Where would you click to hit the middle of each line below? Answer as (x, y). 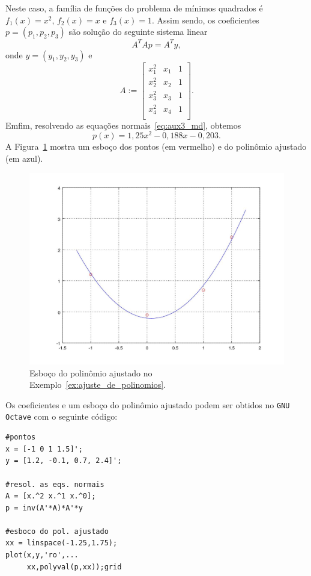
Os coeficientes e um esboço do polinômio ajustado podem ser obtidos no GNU (148, 404)
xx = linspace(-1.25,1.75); (62, 543)
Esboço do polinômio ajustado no (91, 372)
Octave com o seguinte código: (62, 416)
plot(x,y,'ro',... (42, 555)
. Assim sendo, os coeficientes (205, 20)
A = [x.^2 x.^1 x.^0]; (51, 496)
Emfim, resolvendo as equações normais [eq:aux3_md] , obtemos (123, 125)
